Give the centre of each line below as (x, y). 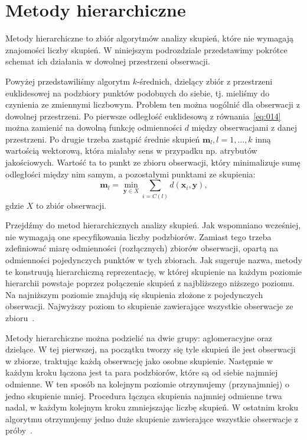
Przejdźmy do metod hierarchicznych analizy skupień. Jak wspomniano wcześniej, (153, 225)
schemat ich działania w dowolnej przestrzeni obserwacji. (108, 61)
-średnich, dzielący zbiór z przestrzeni (205, 81)
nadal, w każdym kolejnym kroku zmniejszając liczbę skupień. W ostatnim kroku (152, 407)
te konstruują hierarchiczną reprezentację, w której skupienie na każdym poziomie (154, 271)
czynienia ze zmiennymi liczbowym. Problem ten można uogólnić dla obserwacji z (153, 104)
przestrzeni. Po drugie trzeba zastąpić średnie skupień (103, 139)
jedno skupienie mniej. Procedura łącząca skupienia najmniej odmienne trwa (144, 395)
